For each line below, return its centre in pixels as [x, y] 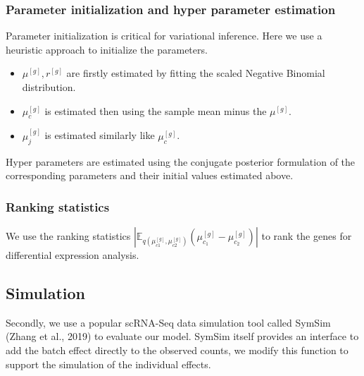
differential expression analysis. [73, 255]
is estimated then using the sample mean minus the [156, 110]
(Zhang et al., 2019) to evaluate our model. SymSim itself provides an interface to [182, 336]
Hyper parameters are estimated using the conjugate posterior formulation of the [181, 161]
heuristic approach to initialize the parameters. [107, 49]
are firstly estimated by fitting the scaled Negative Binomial [196, 73]
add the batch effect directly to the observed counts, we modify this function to [177, 350]
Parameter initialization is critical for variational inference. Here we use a [164, 36]
